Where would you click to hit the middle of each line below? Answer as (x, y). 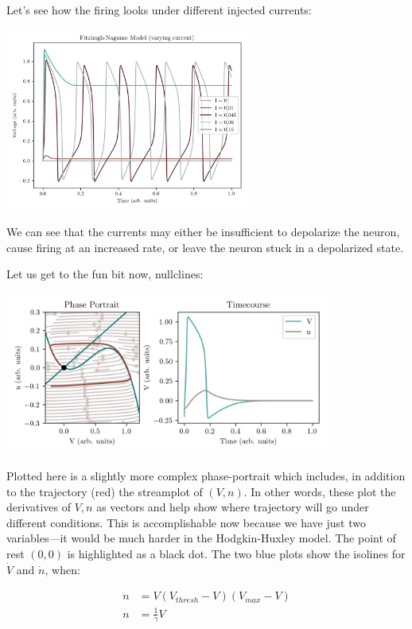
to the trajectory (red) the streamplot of (105, 491)
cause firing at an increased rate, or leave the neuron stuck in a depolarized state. (205, 247)
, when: (62, 569)
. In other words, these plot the (320, 491)
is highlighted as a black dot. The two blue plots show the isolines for (236, 553)
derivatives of (39, 507)
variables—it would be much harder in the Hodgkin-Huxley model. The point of (201, 538)
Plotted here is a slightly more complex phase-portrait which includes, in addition (206, 475)
